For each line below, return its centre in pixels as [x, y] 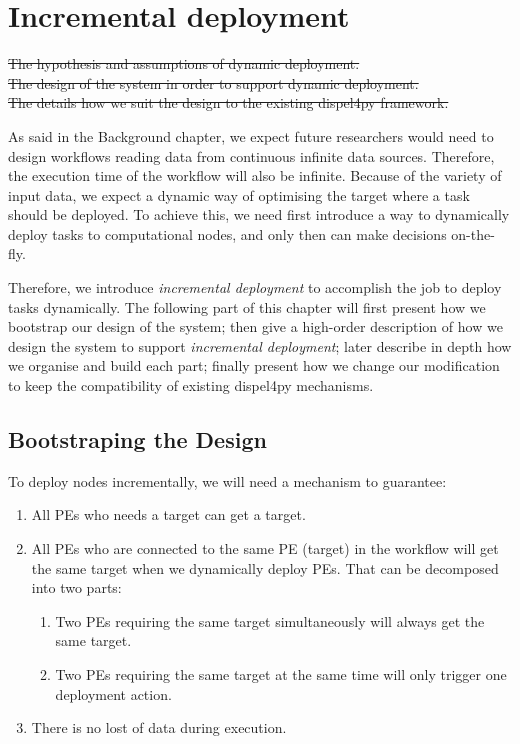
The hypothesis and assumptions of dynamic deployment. [184, 63]
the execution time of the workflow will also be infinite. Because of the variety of [255, 175]
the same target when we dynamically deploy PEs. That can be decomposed [265, 567]
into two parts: [76, 587]
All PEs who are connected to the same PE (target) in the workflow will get [265, 548]
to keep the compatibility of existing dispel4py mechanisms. [191, 385]
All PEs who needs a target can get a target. [168, 514]
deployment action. [113, 693]
